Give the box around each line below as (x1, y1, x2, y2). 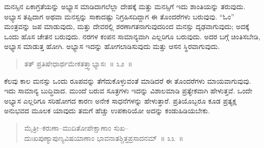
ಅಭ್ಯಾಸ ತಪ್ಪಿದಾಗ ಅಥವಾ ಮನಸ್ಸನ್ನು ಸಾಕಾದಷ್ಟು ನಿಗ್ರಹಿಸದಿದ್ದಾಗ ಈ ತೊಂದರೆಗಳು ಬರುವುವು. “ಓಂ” (4, 11, 234, 21)
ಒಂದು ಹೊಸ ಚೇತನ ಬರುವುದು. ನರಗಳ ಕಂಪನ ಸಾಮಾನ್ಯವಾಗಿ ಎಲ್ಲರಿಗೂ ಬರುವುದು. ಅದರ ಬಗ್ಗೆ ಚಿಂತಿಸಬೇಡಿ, (4, 31, 260, 41)
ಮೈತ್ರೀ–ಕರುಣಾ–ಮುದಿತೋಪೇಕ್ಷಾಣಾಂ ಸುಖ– (24, 122, 129, 133)
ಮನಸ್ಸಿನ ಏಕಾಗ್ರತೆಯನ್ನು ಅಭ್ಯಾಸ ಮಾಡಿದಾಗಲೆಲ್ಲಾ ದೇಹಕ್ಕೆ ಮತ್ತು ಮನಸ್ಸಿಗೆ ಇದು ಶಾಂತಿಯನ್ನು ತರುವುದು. (4, 1, 246, 11)
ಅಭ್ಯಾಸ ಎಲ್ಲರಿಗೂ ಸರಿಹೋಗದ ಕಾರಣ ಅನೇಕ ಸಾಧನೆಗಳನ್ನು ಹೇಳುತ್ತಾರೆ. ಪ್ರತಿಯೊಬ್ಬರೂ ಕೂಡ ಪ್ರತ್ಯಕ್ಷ (4, 95, 236, 106)
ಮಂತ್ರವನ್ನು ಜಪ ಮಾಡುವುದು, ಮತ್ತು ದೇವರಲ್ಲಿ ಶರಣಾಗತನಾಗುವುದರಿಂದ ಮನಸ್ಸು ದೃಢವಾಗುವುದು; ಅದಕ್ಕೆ (4, 21, 249, 32)
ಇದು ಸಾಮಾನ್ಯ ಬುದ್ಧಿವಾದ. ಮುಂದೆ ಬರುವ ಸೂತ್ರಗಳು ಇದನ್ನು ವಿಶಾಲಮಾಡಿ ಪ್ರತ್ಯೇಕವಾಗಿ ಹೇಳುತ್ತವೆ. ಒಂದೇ (4, 85, 253, 96)
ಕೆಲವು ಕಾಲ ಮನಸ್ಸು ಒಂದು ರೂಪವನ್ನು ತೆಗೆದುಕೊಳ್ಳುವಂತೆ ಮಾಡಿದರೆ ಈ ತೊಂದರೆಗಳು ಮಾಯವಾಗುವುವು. (4, 75, 251, 86)
